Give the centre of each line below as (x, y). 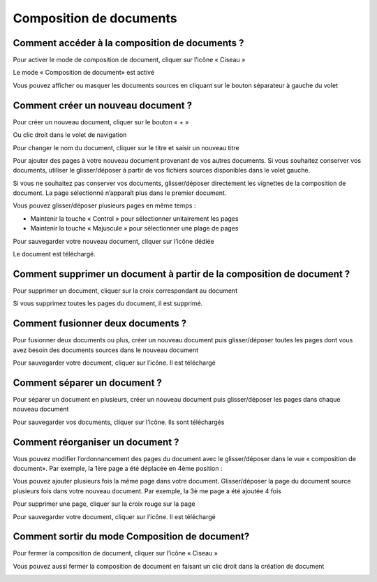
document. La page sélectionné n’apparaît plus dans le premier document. (120, 193)
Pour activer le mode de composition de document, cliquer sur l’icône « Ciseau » (129, 60)
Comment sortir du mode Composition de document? (131, 537)
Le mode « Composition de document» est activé (84, 73)
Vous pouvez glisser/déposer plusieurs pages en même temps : (104, 205)
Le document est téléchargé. (54, 254)
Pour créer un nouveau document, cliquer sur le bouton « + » (101, 122)
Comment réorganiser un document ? (96, 442)
